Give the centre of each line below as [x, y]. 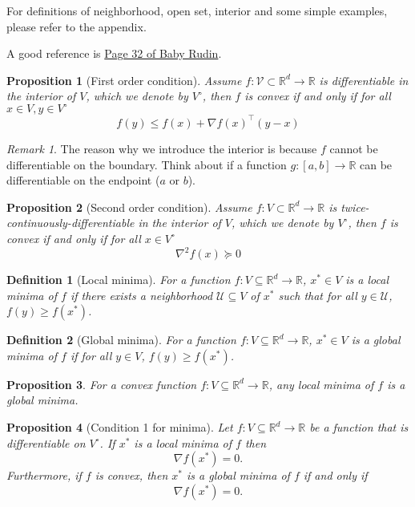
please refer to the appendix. [77, 26]
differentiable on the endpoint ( [83, 180]
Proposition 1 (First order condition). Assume [124, 80]
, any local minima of [321, 384]
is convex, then [131, 475]
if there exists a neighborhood [141, 295]
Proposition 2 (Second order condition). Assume [129, 207]
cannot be [354, 148]
